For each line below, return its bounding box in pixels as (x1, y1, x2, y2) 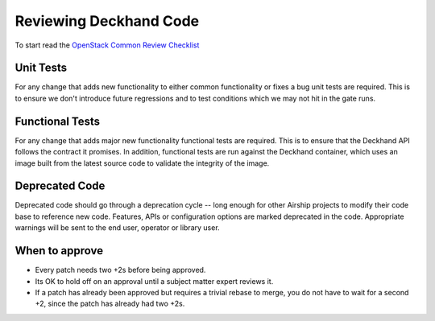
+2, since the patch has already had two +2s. (35, 298, 185, 309)
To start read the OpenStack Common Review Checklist (14, 40, 200, 50)
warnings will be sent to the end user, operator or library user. (14, 223, 221, 233)
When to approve (14, 244, 104, 257)
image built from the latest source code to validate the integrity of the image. (14, 158, 270, 168)
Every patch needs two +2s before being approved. (35, 265, 206, 275)
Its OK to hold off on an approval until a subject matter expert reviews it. (35, 276, 274, 286)
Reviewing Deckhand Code (14, 12, 200, 30)
